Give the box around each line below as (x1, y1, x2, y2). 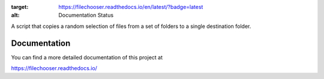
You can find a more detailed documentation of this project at (11, 53, 163, 61)
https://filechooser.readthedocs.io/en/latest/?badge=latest (58, 4, 203, 10)
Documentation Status (58, 12, 114, 19)
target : (11, 4, 29, 10)
